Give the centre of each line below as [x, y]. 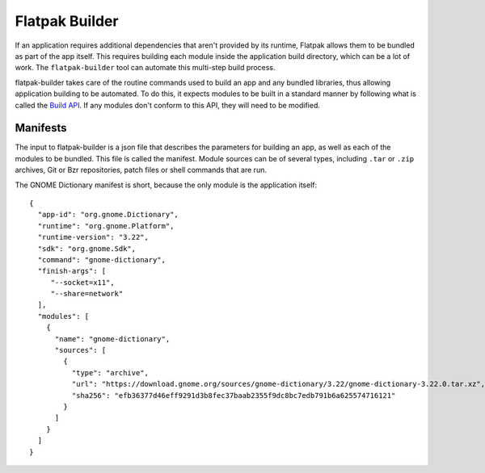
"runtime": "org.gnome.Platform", [106, 226]
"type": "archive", [110, 373]
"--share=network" [87, 294]
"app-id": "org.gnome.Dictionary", [108, 215]
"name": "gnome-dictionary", [112, 339]
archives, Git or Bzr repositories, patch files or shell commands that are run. [141, 170]
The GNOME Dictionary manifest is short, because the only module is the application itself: [166, 185]
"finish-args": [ [72, 271]
